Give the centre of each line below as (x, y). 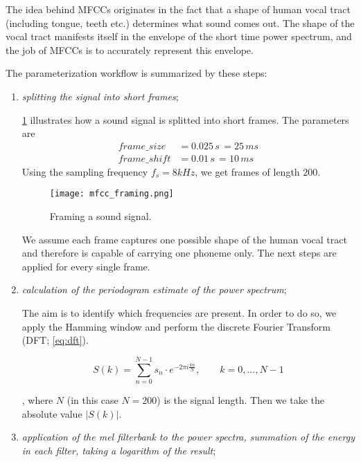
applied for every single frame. (86, 266)
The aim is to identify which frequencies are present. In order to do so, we (179, 313)
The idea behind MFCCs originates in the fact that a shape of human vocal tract (178, 9)
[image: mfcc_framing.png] (112, 194)
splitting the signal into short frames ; (100, 96)
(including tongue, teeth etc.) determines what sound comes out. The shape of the (180, 22)
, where (37, 399)
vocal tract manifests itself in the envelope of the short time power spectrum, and (179, 36)
